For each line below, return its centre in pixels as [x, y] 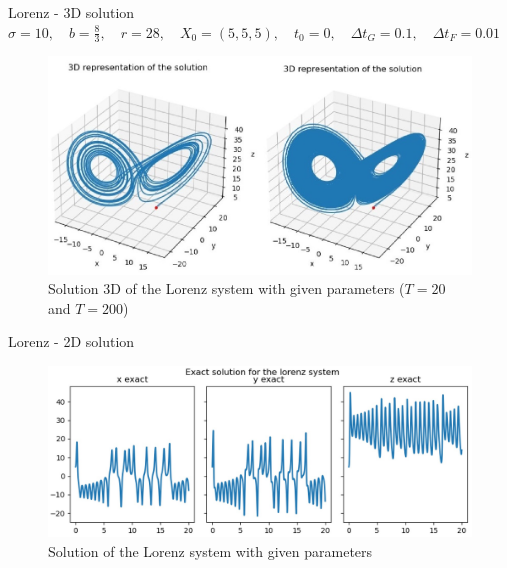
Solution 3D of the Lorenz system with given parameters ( [226, 288]
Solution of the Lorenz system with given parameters [210, 550]
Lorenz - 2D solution [71, 341]
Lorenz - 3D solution [71, 12]
